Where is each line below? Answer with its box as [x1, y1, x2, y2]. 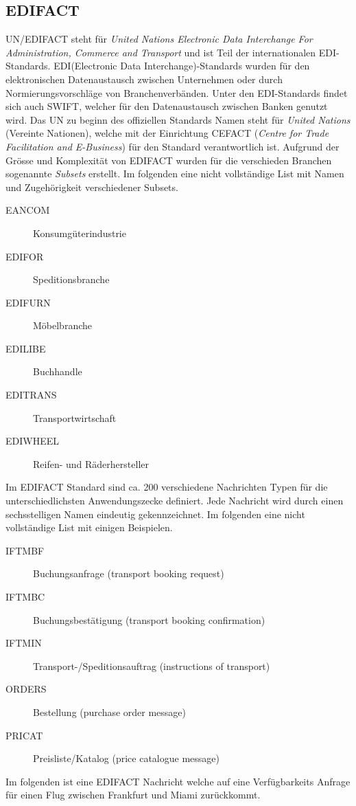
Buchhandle [33, 364, 82, 379]
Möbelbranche [33, 318, 93, 333]
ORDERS [5, 682, 47, 696]
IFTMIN [5, 636, 42, 650]
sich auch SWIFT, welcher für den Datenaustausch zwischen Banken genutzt [5, 99, 328, 113]
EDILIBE [5, 341, 46, 355]
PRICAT [5, 728, 43, 742]
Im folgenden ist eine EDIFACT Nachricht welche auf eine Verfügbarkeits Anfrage [5, 774, 351, 788]
